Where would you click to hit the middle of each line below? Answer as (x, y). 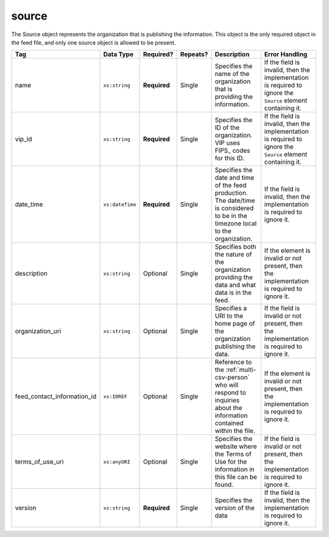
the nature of (233, 255)
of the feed (231, 185)
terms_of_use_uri (39, 462)
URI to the (229, 316)
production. (231, 193)
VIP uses (228, 143)
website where (236, 447)
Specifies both (235, 247)
